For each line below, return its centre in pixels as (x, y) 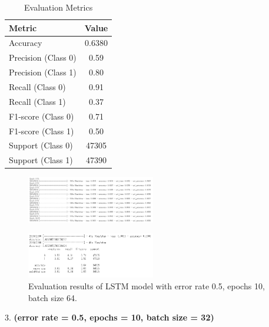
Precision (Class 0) (43, 57)
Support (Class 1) (41, 160)
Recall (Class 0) (37, 86)
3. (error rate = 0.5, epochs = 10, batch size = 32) (109, 317)
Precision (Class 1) (43, 72)
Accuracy (26, 43)
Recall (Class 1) (37, 101)
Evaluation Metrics (59, 7)
